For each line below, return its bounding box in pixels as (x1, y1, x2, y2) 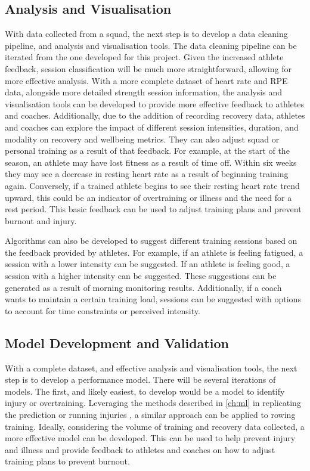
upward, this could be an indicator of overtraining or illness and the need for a (5, 191, 292, 203)
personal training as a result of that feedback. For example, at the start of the (5, 144, 290, 157)
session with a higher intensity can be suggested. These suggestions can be (5, 269, 277, 282)
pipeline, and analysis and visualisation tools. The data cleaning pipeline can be (5, 39, 297, 51)
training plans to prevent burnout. (5, 455, 130, 467)
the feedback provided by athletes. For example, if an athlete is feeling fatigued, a (5, 246, 303, 258)
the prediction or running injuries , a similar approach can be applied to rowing (5, 408, 296, 421)
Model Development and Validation (5, 333, 229, 352)
